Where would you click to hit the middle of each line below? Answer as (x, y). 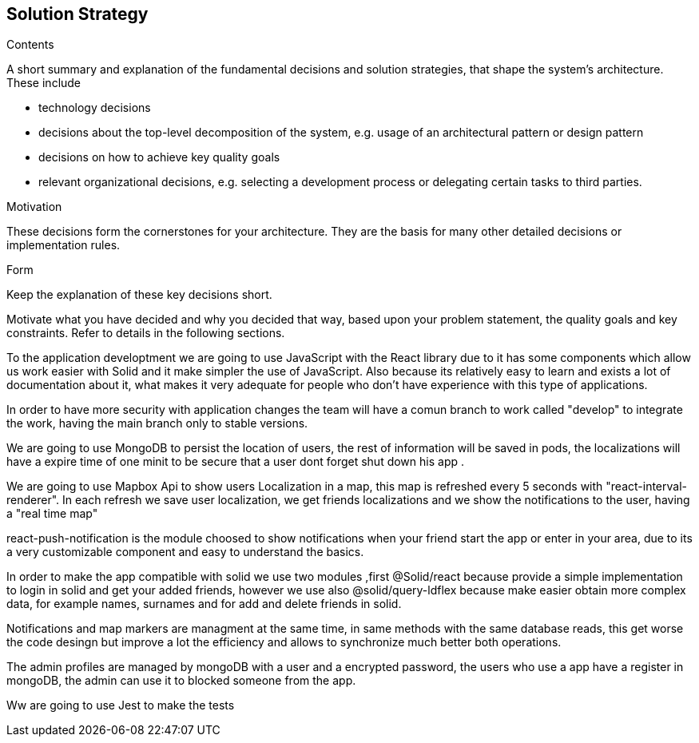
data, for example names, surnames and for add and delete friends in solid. (204, 604)
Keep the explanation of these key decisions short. (139, 295)
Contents (30, 45)
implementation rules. (64, 245)
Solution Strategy (77, 14)
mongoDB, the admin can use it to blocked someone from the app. (181, 681)
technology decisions (95, 108)
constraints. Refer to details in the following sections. (146, 333)
